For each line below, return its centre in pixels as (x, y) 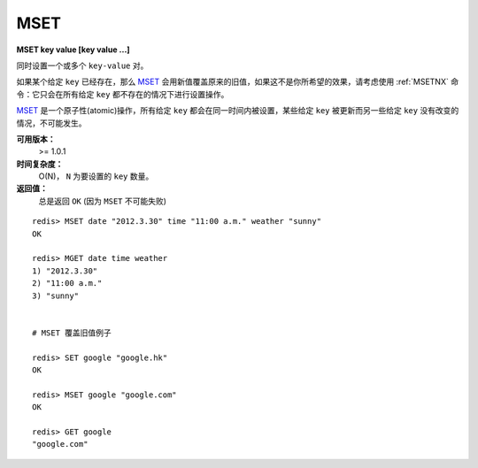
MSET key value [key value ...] (73, 50)
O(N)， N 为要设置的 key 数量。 (96, 176)
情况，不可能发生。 (51, 123)
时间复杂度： (40, 164)
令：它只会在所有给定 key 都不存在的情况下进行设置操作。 (123, 94)
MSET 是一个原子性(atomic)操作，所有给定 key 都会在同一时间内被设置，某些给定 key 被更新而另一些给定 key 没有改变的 (238, 111)
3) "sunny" (56, 295)
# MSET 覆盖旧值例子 (72, 333)
